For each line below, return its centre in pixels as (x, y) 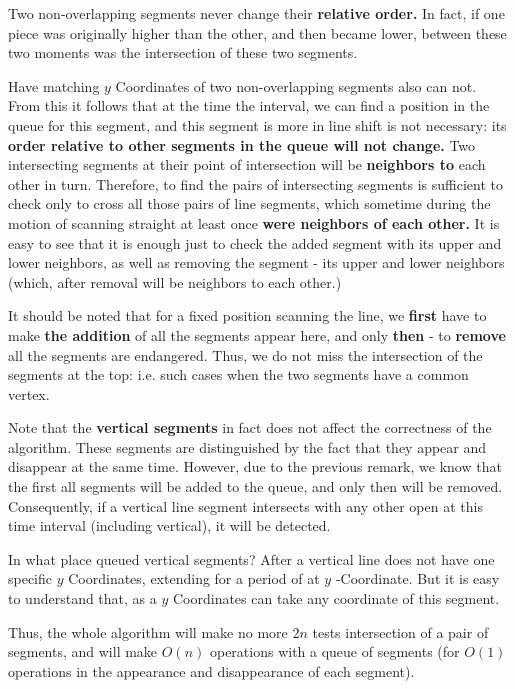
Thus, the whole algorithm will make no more (148, 631)
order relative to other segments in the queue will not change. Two (242, 144)
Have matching (54, 85)
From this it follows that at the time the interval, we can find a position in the (249, 105)
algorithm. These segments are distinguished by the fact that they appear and (247, 446)
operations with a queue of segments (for (334, 651)
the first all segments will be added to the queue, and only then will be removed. (255, 486)
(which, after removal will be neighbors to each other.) (175, 281)
